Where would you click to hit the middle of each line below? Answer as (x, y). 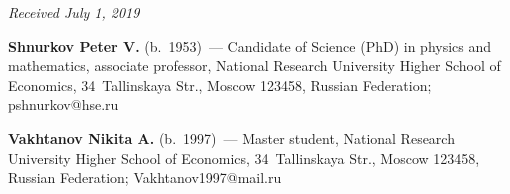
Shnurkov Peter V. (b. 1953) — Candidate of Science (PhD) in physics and (250, 45)
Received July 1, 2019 (74, 12)
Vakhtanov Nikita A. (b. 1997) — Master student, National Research (231, 137)
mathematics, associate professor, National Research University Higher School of (254, 65)
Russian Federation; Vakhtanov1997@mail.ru (145, 177)
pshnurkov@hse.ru (63, 104)
